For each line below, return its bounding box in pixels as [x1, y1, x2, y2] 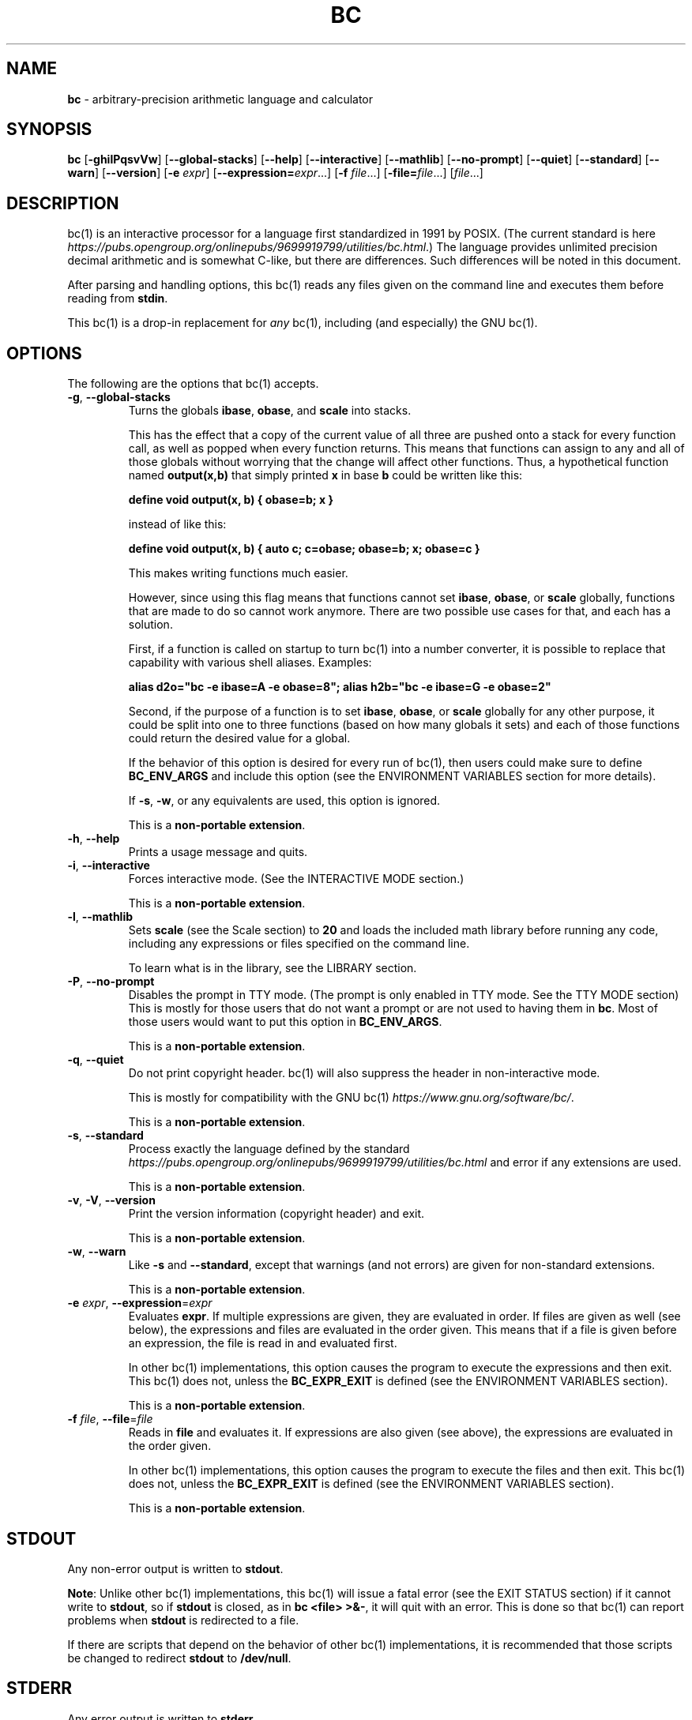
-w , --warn [67, 1245, 126, 1259]
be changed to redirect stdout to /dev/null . [67, 1651, 291, 1665]
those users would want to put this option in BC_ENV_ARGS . [128, 1015, 442, 1029]
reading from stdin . [67, 291, 168, 306]
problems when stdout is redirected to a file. [67, 1613, 299, 1627]
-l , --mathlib [67, 910, 134, 924]
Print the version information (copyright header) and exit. [128, 1207, 425, 1221]
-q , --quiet [67, 1053, 124, 1067]
